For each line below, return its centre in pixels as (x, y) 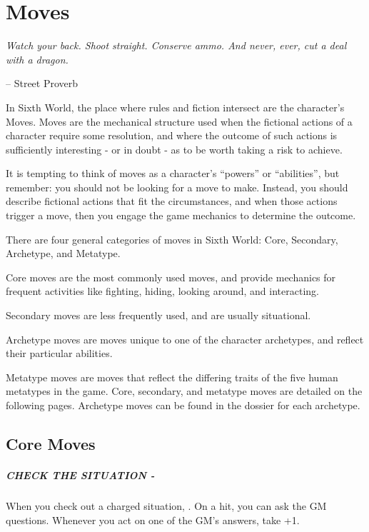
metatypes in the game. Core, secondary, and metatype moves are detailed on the (184, 391)
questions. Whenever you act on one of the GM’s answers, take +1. (153, 520)
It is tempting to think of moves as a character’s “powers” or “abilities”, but (173, 173)
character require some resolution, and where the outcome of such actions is (172, 135)
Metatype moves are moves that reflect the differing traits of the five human (172, 377)
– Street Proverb (42, 83)
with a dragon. (37, 59)
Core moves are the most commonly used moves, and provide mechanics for (171, 277)
